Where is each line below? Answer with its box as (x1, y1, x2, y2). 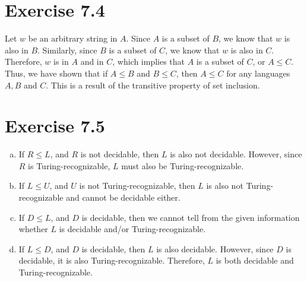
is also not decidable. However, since (170, 148, 302, 160)
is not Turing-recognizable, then (79, 179, 195, 192)
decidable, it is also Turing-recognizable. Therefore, (18, 254, 205, 267)
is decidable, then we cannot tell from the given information (81, 211, 300, 223)
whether (18, 223, 48, 235)
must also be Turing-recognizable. (121, 159, 244, 172)
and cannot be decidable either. (66, 191, 181, 203)
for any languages (226, 66, 290, 79)
